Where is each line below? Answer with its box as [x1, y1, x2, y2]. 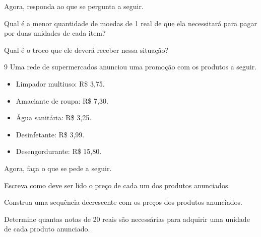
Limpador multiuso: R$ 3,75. [16, 78, 105, 89]
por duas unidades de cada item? [4, 28, 106, 38]
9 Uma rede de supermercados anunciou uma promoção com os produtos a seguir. [4, 61, 257, 72]
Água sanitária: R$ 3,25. [16, 112, 92, 123]
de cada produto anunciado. [4, 223, 90, 234]
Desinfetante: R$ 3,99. [16, 129, 85, 139]
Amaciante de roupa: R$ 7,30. [16, 95, 108, 106]
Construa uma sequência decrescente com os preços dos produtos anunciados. [4, 197, 242, 207]
